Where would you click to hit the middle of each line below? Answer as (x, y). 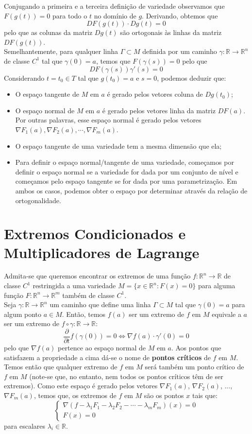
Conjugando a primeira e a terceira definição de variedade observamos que (114, 6)
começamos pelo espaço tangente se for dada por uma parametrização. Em (126, 181)
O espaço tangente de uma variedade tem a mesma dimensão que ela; (118, 146)
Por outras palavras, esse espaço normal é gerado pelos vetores (108, 120)
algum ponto (23, 314)
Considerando (24, 78)
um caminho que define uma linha (100, 304)
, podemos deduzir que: (192, 78)
